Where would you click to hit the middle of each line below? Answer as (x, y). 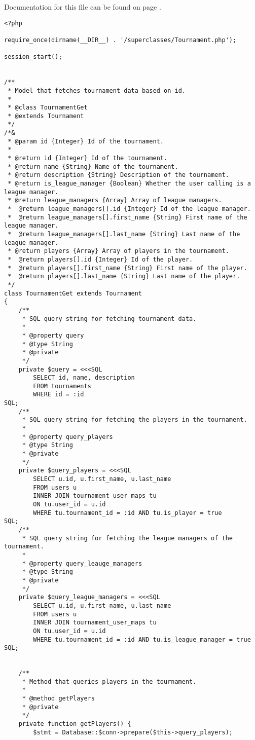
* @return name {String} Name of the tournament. (93, 166)
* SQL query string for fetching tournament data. (109, 319)
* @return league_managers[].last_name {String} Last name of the (124, 234)
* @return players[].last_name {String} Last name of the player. (124, 276)
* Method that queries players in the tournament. (109, 681)
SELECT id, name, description (84, 378)
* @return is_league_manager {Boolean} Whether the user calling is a (129, 184)
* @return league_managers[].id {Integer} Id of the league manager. (129, 209)
